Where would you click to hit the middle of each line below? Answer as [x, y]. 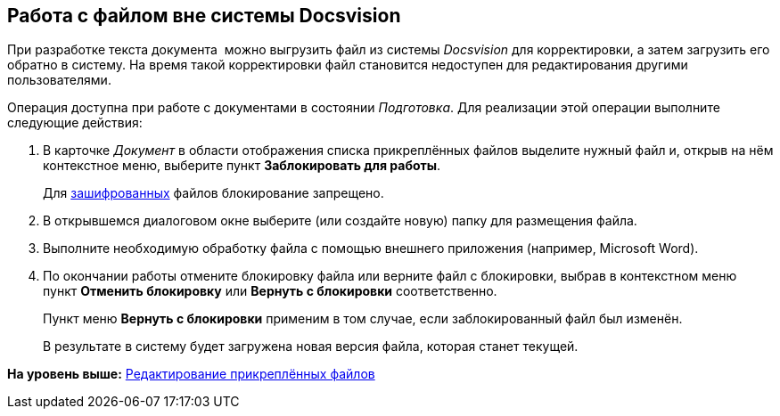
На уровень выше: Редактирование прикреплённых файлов [191, 374]
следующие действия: [75, 123]
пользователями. [59, 80]
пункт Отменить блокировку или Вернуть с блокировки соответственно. [270, 291]
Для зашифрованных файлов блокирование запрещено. [213, 193]
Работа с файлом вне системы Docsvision [204, 16]
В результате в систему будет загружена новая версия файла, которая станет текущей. [311, 347]
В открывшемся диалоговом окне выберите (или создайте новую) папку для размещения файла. [340, 221]
